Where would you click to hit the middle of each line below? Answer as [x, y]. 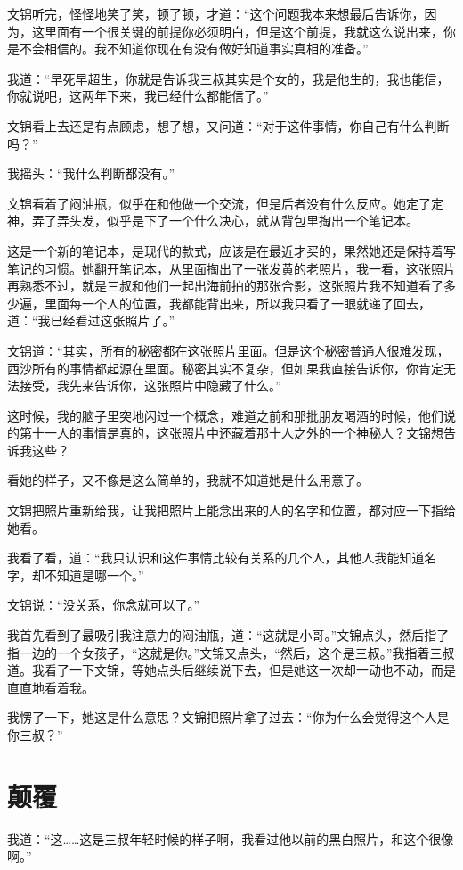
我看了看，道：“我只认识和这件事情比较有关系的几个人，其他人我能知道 [216, 558]
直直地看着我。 [51, 687]
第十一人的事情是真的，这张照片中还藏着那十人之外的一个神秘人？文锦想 [231, 433]
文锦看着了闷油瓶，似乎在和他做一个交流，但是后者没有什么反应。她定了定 [225, 203]
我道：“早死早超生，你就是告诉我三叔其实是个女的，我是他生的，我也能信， [228, 78]
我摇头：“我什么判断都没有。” [91, 173]
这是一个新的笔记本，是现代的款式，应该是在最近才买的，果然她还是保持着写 [231, 250]
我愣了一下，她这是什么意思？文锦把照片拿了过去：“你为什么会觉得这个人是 [228, 717]
